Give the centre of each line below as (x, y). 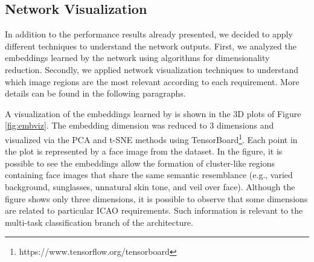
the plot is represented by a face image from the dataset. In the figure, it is (144, 151)
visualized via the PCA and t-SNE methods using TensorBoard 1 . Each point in (151, 138)
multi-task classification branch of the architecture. (99, 222)
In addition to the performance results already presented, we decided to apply (149, 34)
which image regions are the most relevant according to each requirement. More (152, 81)
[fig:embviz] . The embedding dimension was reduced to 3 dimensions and (139, 125)
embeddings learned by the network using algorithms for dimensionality (137, 58)
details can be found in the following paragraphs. (95, 93)
